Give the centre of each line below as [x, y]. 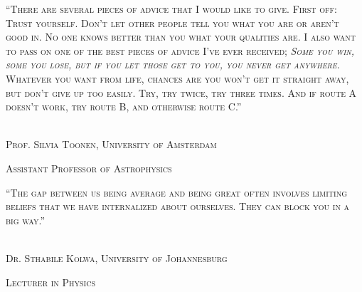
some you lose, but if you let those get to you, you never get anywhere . [173, 64]
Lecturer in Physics [50, 282]
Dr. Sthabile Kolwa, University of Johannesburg [117, 257]
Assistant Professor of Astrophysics [89, 168]
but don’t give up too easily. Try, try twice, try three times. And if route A [181, 92]
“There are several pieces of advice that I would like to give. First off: [171, 9]
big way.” [26, 220]
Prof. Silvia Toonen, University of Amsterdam [111, 144]
